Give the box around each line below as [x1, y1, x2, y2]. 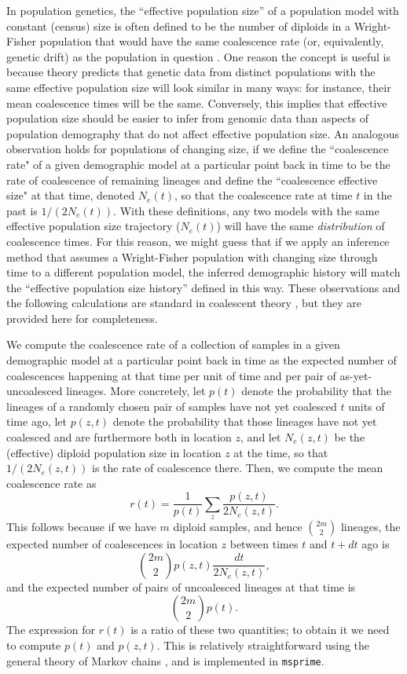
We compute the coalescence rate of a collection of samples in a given [6, 336, 340, 353]
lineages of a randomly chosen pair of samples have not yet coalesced [6, 397, 337, 414]
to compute [6, 637, 61, 654]
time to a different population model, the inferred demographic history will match [6, 264, 401, 280]
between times [229, 536, 299, 552]
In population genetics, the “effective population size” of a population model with [6, 2, 399, 18]
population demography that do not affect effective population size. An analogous [6, 125, 399, 141]
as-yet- [339, 367, 372, 383]
